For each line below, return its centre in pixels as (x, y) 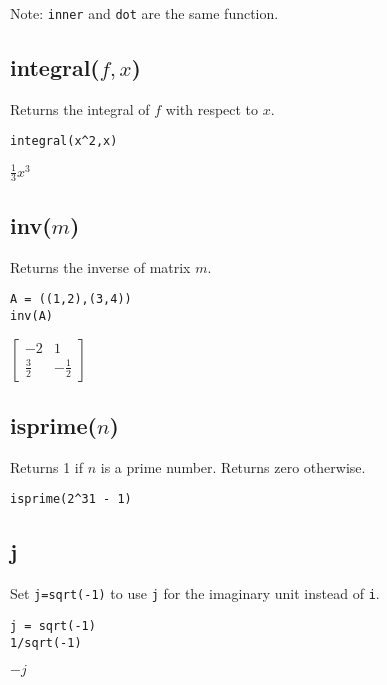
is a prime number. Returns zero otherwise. (233, 466)
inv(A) (31, 315)
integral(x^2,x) (64, 141)
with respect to (212, 108)
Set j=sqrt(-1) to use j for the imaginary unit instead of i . (195, 593)
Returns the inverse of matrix (100, 266)
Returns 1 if (47, 466)
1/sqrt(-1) (46, 642)
